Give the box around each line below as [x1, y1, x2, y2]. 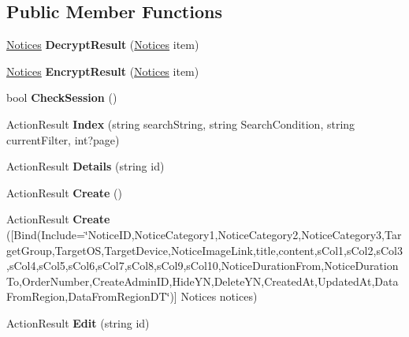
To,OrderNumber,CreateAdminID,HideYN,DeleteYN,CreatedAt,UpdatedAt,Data [6, 272, 399, 289]
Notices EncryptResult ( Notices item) [6, 62, 199, 79]
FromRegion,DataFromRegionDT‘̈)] [6, 288, 177, 305]
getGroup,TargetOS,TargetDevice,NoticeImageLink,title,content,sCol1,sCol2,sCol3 [6, 242, 403, 258]
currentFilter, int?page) [6, 131, 120, 148]
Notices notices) [180, 288, 258, 305]
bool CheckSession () [6, 89, 117, 106]
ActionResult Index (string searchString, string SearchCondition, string [6, 115, 355, 132]
